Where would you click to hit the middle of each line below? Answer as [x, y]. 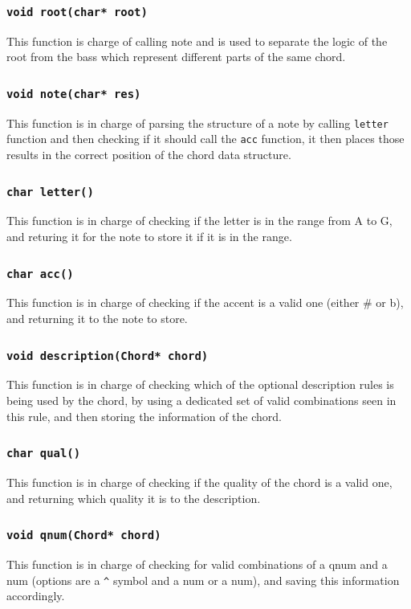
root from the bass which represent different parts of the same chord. [176, 57]
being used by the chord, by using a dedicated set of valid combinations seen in [201, 400]
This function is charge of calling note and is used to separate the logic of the [197, 41]
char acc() [40, 274]
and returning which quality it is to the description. [134, 498]
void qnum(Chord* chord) [84, 535]
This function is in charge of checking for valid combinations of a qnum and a [197, 564]
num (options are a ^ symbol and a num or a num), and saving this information [203, 580]
